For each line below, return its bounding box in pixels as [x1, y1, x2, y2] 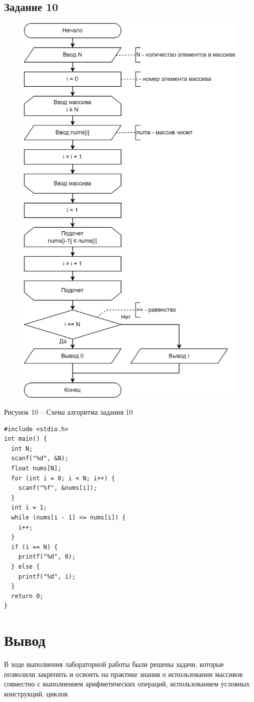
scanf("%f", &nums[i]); [18, 484, 97, 492]
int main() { [4, 435, 47, 443]
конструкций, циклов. [4, 688, 70, 698]
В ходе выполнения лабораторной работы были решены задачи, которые [4, 659, 224, 669]
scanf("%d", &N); [11, 455, 68, 462]
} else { [11, 563, 40, 570]
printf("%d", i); [18, 573, 76, 580]
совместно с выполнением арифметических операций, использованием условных [4, 678, 250, 689]
